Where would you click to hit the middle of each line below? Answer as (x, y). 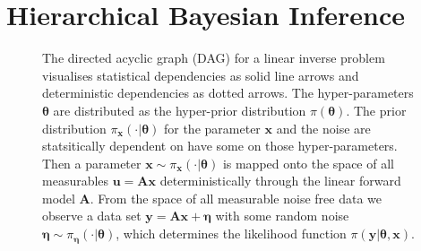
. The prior (376, 110)
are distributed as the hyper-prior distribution (180, 110)
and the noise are (323, 128)
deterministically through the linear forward (280, 181)
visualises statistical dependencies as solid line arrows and (201, 75)
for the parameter (212, 128)
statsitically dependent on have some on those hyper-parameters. (220, 146)
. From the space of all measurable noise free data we (236, 198)
